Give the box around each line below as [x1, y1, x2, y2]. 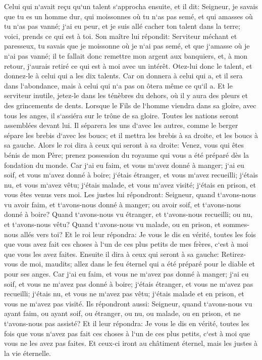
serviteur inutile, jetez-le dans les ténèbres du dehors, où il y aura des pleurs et [4, 90, 248, 101]
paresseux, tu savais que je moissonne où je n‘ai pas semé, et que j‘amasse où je [4, 40, 250, 51]
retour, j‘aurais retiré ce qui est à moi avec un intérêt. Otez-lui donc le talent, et [4, 60, 252, 71]
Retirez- [221, 248, 246, 259]
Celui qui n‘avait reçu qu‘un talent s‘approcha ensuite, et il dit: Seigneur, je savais [4, 1, 258, 11]
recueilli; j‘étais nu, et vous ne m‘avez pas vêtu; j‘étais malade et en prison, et [4, 288, 244, 299]
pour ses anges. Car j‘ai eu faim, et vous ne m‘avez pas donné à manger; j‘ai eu [4, 268, 249, 279]
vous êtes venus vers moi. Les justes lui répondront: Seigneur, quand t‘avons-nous [4, 189, 256, 200]
